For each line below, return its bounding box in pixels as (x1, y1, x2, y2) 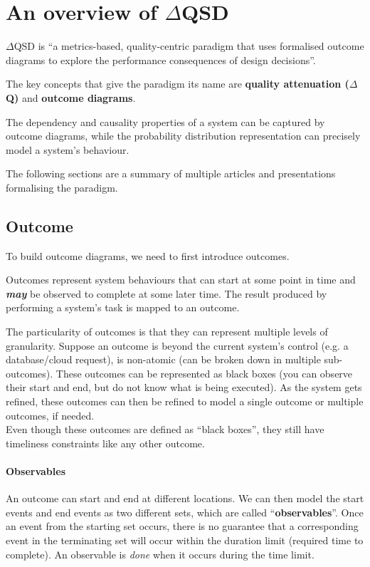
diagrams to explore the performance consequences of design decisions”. (6, 52, 316, 67)
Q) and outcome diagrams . (6, 90, 136, 105)
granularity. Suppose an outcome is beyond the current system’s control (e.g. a (6, 338, 349, 353)
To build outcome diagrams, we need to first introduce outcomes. (6, 248, 290, 263)
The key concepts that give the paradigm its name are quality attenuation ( (6, 76, 349, 91)
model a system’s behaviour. (6, 142, 129, 157)
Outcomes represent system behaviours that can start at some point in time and (6, 272, 356, 287)
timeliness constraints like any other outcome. (6, 435, 205, 450)
